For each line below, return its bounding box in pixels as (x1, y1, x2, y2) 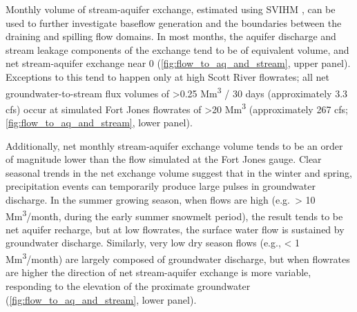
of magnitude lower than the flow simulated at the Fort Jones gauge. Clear (6, 152, 322, 166)
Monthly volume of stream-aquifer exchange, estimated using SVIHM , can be (6, 2, 336, 16)
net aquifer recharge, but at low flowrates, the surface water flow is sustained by (6, 222, 345, 236)
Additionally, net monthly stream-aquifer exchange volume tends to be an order (6, 138, 343, 153)
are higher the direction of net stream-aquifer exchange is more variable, (6, 265, 311, 280)
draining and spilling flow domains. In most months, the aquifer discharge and (6, 29, 336, 43)
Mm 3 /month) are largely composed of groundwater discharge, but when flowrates (6, 250, 350, 266)
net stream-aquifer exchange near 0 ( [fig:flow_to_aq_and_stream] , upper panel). (6, 56, 351, 70)
